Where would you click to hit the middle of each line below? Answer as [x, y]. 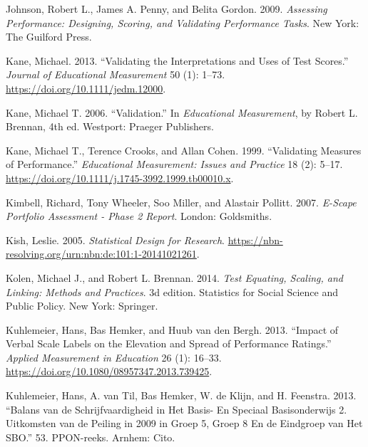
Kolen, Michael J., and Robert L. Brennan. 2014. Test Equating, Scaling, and [174, 277]
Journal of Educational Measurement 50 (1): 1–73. [116, 74]
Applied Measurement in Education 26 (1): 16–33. [114, 357]
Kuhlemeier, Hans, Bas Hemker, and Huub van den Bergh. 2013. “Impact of [172, 329]
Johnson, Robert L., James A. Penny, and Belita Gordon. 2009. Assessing [167, 9]
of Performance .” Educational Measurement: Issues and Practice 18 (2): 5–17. [174, 164]
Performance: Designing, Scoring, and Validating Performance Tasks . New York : [183, 22]
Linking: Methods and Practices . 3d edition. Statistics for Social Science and [172, 291]
